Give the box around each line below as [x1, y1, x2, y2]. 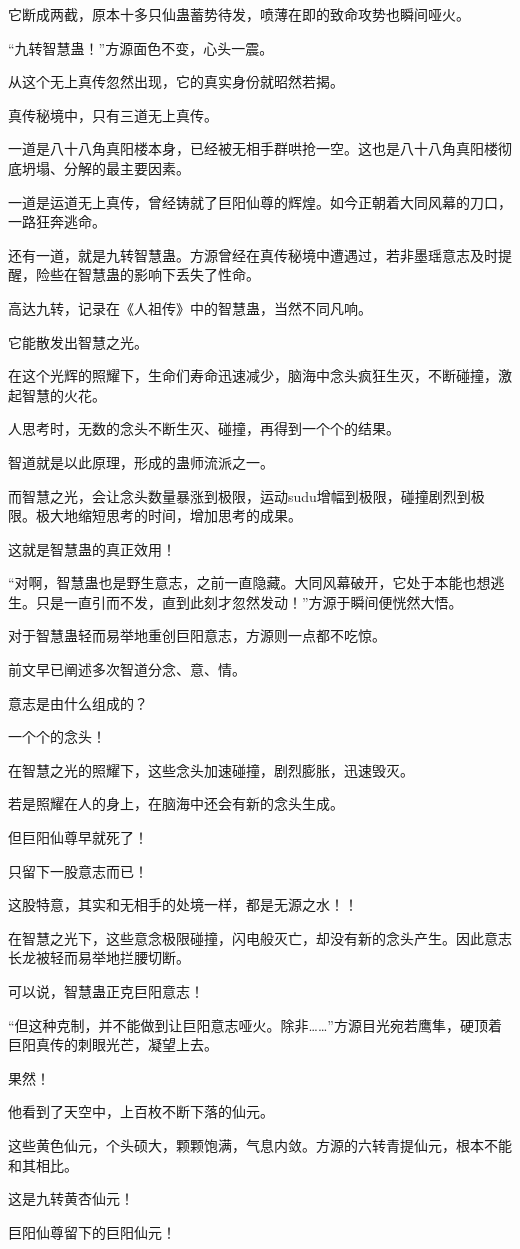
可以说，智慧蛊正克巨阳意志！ [8, 981, 204, 1001]
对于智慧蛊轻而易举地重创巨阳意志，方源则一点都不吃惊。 [8, 625, 386, 646]
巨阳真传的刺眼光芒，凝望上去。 [8, 1034, 218, 1055]
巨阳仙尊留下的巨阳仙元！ [8, 1221, 176, 1242]
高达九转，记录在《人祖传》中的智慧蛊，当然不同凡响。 [8, 297, 372, 318]
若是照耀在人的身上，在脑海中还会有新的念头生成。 [8, 793, 344, 814]
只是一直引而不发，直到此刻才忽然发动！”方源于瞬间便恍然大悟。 [35, 591, 463, 612]
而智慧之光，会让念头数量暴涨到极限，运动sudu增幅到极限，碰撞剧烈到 [8, 485, 471, 506]
